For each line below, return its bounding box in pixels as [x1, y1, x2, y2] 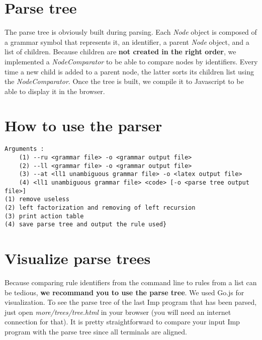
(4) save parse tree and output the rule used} [5, 221, 167, 228]
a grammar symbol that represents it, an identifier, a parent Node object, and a [5, 36, 249, 47]
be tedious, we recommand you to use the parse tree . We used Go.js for [5, 287, 244, 297]
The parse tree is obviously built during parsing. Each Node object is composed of [5, 27, 257, 37]
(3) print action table [5, 212, 84, 220]
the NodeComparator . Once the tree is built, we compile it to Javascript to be [5, 76, 244, 87]
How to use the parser [5, 115, 162, 136]
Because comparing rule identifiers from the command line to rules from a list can [5, 277, 257, 288]
